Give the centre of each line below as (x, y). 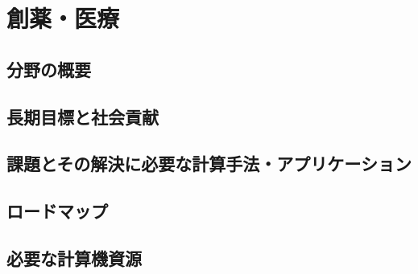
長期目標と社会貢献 (83, 116)
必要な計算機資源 (74, 258)
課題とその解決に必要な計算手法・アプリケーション (209, 164)
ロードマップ (57, 211)
